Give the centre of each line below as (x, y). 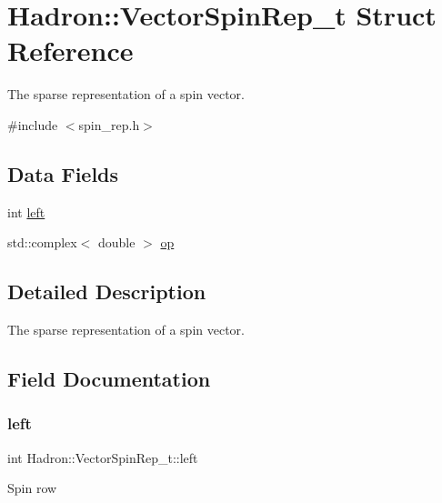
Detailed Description (107, 292)
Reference (70, 50)
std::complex (42, 242)
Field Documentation (109, 379)
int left (26, 211)
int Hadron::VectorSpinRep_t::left (103, 457)
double (117, 242)
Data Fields (63, 173)
